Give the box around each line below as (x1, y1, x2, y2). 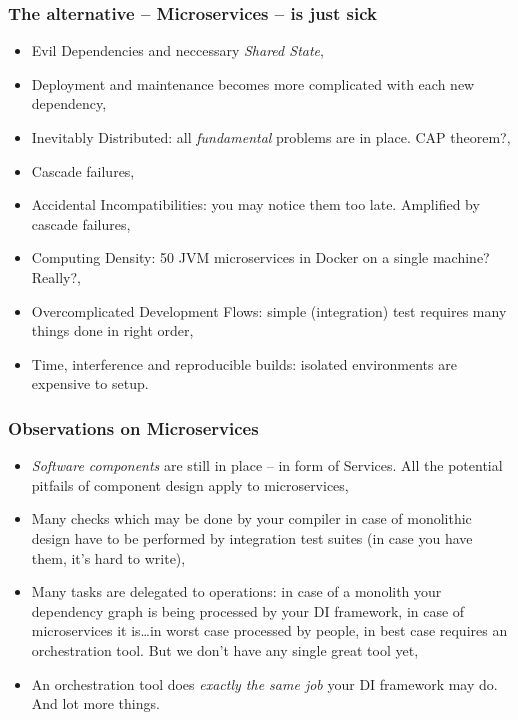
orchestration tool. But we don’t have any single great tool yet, (31, 639, 419, 660)
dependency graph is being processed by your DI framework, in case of (31, 600, 465, 621)
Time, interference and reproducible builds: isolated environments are (31, 353, 457, 374)
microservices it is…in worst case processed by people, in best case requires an (31, 620, 508, 641)
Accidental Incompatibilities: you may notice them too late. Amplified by (31, 194, 480, 215)
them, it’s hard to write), (31, 547, 186, 568)
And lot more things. (31, 693, 160, 714)
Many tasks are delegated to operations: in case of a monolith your (31, 581, 442, 602)
